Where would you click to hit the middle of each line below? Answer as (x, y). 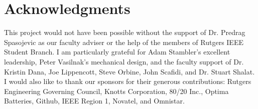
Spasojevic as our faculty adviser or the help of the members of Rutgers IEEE (124, 42)
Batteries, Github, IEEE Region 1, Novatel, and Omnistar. (94, 101)
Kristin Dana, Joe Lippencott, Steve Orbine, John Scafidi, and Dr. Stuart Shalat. (130, 71)
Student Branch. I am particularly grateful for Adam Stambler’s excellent (117, 52)
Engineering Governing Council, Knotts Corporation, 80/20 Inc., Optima (116, 91)
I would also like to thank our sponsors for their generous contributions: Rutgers (128, 81)
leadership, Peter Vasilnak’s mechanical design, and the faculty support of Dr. (124, 61)
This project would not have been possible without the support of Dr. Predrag (125, 32)
